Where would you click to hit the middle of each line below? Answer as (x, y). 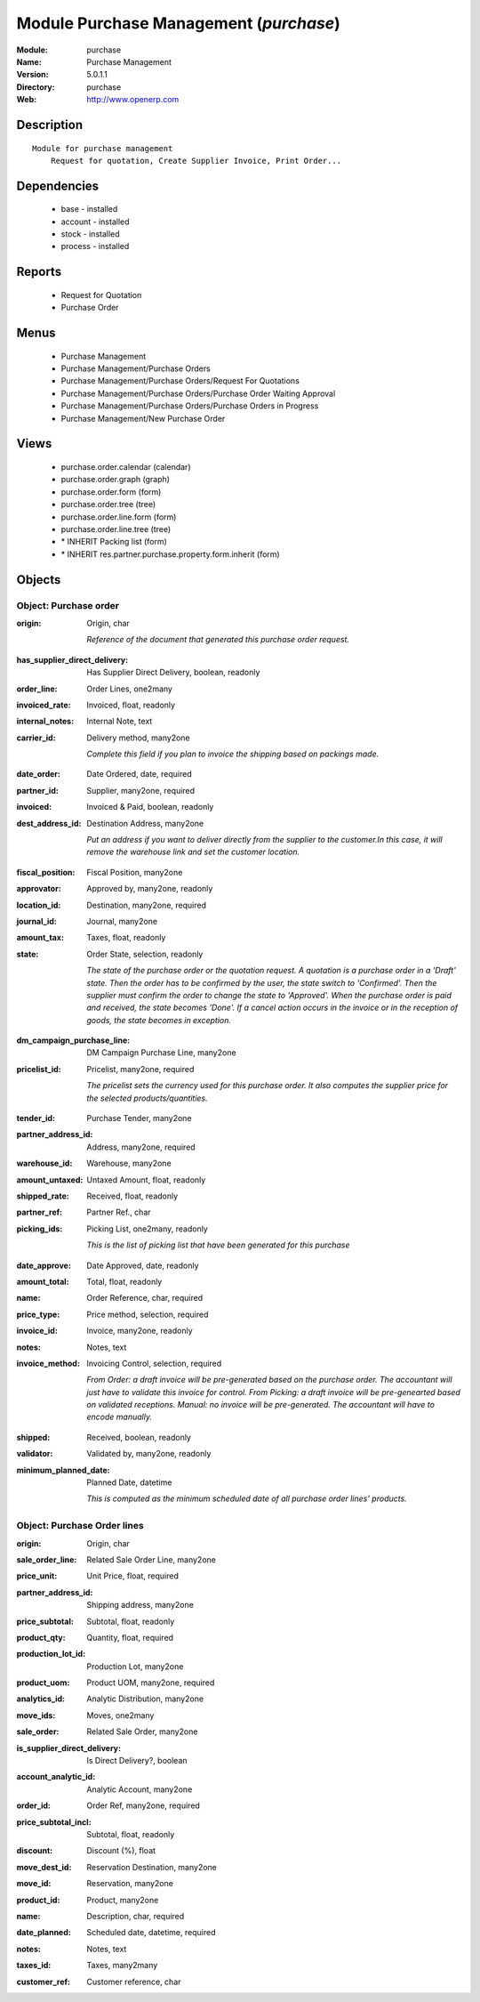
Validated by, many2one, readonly (149, 1454)
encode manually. (120, 1417)
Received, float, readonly (132, 1196)
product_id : (38, 1900)
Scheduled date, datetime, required (151, 1933)
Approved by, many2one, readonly (150, 889)
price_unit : (37, 1576)
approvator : (39, 889)
